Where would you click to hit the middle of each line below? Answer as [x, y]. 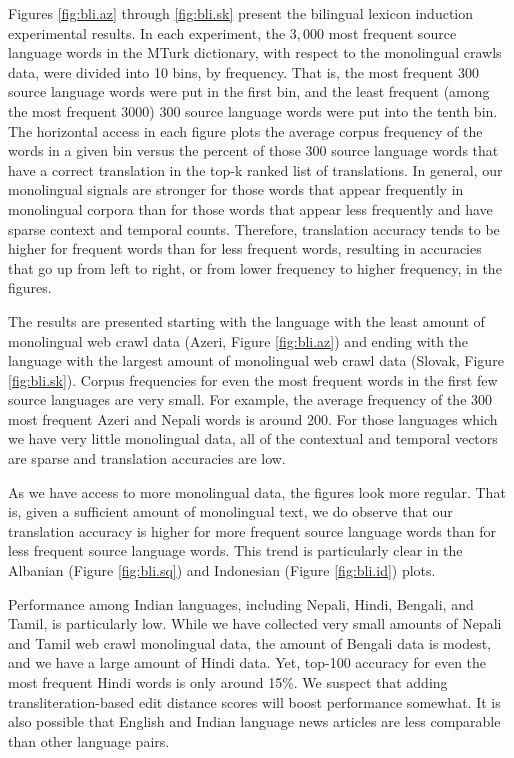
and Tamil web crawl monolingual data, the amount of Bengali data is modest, [249, 642]
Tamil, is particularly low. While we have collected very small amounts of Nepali [255, 623]
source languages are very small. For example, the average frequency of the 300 [250, 399]
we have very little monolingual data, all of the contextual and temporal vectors [253, 438]
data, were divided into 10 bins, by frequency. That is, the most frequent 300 [243, 71]
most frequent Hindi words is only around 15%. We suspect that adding [228, 682]
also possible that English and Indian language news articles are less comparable [254, 721]
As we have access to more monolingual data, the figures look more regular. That [257, 491]
